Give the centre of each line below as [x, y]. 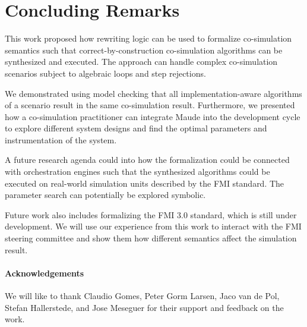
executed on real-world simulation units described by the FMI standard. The [145, 183]
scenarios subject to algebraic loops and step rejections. [105, 73]
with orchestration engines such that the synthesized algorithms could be [137, 172]
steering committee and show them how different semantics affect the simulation [151, 238]
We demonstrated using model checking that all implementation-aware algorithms [153, 93]
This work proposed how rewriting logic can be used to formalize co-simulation [148, 38]
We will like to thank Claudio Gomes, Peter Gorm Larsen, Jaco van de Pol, [142, 296]
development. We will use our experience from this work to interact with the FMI [153, 226]
